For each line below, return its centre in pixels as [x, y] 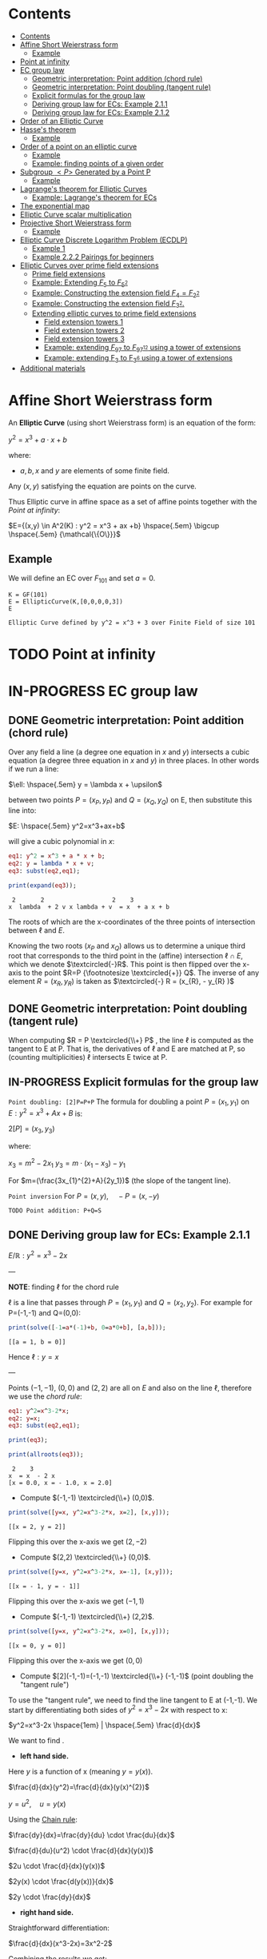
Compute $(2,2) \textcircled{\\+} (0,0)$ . [85, 1557]
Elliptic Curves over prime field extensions [89, 265]
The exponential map [55, 205]
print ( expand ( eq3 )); [43, 885]
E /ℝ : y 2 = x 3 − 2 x [38, 1254]
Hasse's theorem [48, 129]
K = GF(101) [28, 595]
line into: [22, 810]
